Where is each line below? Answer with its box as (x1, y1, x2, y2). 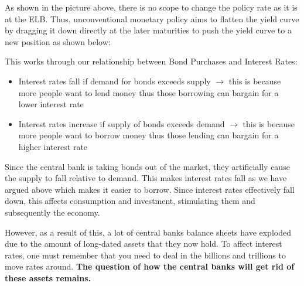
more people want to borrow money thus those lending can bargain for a (18, 129, 279, 141)
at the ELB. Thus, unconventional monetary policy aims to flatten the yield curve (5, 12, 299, 25)
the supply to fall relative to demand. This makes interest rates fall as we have (5, 172, 287, 184)
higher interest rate (18, 140, 88, 152)
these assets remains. (5, 271, 91, 284)
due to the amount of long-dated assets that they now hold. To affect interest (5, 237, 282, 250)
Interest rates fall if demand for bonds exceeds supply (18, 74, 211, 87)
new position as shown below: (5, 35, 111, 47)
